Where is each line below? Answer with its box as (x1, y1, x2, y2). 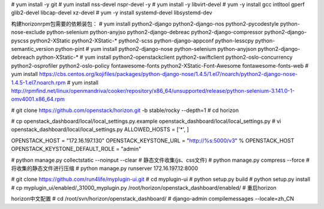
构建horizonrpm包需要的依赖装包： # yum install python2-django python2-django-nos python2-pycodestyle (11, 20, 279, 27)
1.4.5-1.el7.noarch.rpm (11, 78, 66, 86)
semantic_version (11, 45, 54, 52)
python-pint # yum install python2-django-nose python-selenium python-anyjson (55, 45, 257, 52)
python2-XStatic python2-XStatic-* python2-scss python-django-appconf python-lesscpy (30, 37, 254, 44)
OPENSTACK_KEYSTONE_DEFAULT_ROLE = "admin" (11, 146, 141, 153)
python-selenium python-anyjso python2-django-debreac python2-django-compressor (46, 29, 263, 36)
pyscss (11, 37, 29, 44)
